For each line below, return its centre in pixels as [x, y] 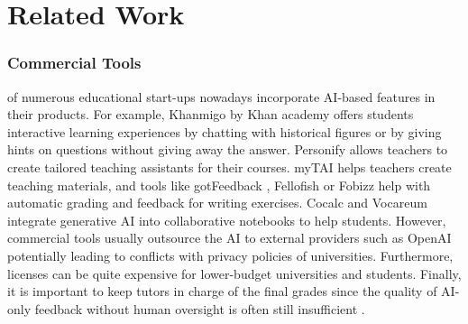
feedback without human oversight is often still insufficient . [200, 308]
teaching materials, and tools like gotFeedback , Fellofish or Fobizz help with [219, 185]
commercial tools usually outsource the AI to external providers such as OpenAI [229, 238]
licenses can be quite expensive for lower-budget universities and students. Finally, [234, 273]
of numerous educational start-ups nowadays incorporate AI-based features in [221, 96]
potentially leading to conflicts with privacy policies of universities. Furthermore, [230, 255]
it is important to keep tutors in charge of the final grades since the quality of [222, 291]
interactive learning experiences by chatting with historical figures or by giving [225, 131]
